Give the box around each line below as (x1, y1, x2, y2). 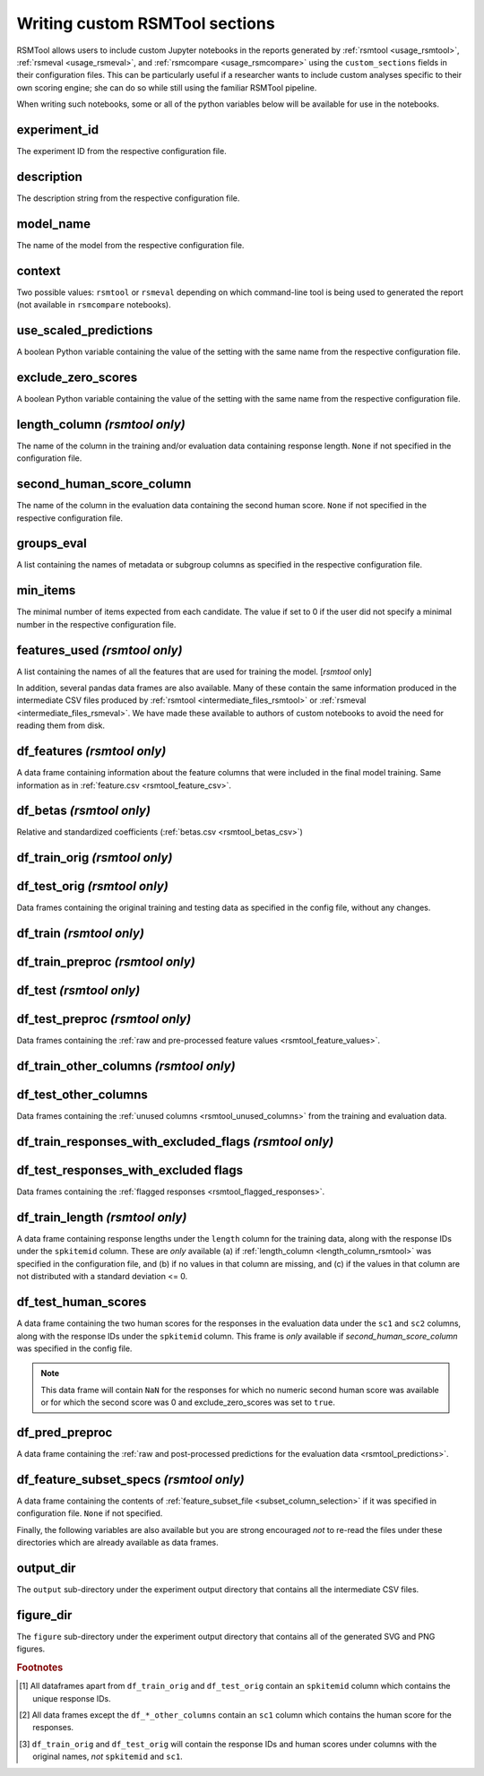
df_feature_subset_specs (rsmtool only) (16, 1471, 246, 1487)
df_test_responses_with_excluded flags (16, 1163, 244, 1178)
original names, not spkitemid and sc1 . (32, 1751, 183, 1762)
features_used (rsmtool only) (16, 642, 183, 658)
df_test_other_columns (16, 1087, 148, 1103)
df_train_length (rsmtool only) (16, 1209, 187, 1225)
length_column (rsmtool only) (16, 417, 186, 432)
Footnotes (16, 1661, 64, 1674)
